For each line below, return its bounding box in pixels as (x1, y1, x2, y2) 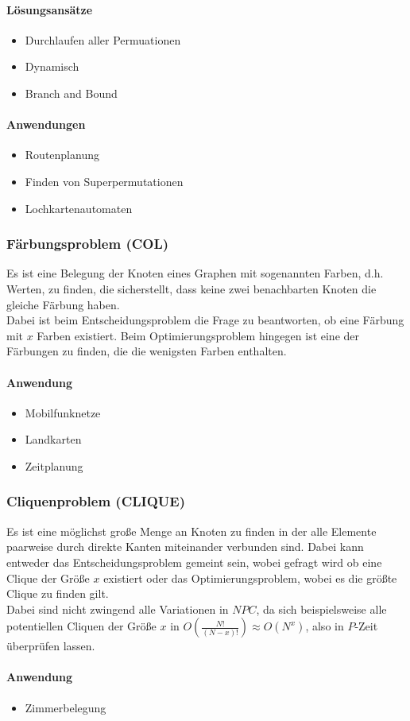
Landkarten (25, 431, 82, 448)
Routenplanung (25, 146, 99, 163)
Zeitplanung (25, 457, 83, 474)
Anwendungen (6, 116, 86, 133)
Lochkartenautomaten (25, 200, 133, 216)
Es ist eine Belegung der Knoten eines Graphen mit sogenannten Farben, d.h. (6, 265, 384, 281)
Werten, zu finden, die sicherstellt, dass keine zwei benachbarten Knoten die (6, 280, 377, 297)
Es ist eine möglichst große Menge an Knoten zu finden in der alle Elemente (6, 522, 377, 539)
